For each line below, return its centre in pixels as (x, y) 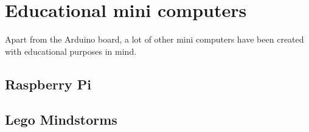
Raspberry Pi (48, 84)
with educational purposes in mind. (71, 51)
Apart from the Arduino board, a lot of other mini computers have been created (154, 39)
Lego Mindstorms (61, 120)
